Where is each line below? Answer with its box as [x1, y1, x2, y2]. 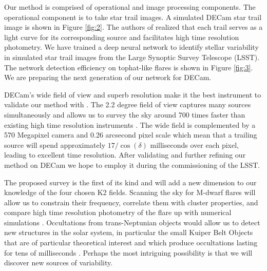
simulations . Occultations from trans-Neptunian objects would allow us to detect [4, 217, 260, 227]
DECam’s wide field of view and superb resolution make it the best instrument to [4, 89, 261, 100]
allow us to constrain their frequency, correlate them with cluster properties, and [4, 197, 258, 207]
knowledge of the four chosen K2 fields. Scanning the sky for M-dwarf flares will [4, 187, 256, 198]
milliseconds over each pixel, [150, 139, 239, 150]
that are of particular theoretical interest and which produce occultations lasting [4, 237, 258, 248]
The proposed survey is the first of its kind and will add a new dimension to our [4, 177, 257, 187]
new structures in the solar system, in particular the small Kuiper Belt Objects [4, 227, 253, 238]
